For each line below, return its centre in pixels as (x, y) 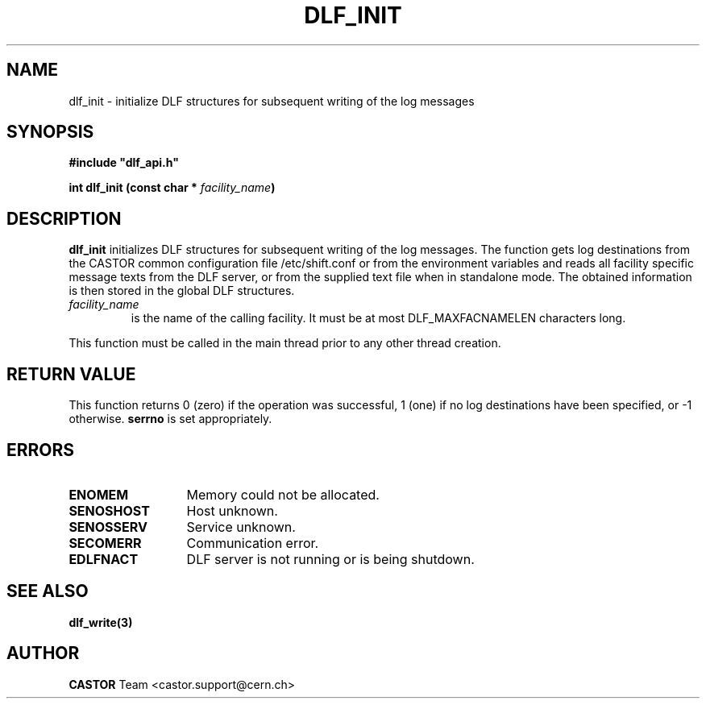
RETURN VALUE (71, 374)
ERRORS (41, 450)
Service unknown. (241, 527)
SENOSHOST (109, 510)
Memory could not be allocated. (283, 494)
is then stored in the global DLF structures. (182, 291)
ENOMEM (99, 494)
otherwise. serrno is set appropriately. (170, 419)
